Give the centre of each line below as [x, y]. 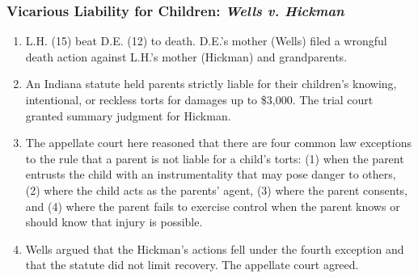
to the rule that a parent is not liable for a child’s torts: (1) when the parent [215, 158]
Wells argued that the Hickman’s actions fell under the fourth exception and [215, 249]
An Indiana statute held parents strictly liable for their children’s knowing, [211, 84]
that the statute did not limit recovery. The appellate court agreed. [192, 265]
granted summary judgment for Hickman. [128, 115]
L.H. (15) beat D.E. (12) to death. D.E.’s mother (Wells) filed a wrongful [206, 41]
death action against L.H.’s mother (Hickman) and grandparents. [186, 56]
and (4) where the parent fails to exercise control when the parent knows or [213, 206]
